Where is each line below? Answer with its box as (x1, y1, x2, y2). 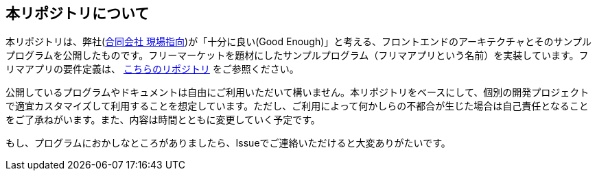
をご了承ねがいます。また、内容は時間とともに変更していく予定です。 (5, 114, 320, 126)
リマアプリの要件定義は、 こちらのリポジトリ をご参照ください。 (5, 63, 299, 75)
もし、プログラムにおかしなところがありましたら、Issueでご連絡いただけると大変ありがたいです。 (5, 137, 451, 149)
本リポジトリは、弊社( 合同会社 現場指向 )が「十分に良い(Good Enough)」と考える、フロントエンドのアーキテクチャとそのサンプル (5, 36, 592, 48)
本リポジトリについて (5, 5, 150, 22)
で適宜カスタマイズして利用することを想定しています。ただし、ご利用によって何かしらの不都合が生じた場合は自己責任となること (5, 100, 589, 112)
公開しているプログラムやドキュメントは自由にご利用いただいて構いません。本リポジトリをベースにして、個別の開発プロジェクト (5, 86, 589, 99)
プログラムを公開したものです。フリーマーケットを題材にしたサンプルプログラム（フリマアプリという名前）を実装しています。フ (5, 49, 589, 62)
